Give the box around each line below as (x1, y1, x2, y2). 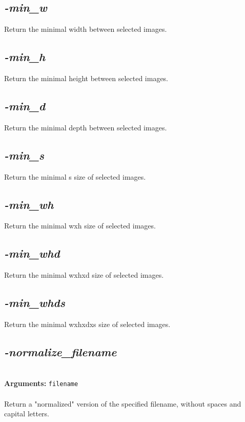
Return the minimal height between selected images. (4, 73, 169, 83)
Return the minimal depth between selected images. (4, 122, 167, 132)
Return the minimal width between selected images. (4, 24, 167, 34)
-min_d (4, 98, 46, 113)
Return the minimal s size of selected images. (4, 171, 146, 182)
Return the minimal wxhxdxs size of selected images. (4, 318, 171, 329)
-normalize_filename (4, 343, 117, 359)
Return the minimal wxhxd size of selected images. (4, 270, 164, 280)
